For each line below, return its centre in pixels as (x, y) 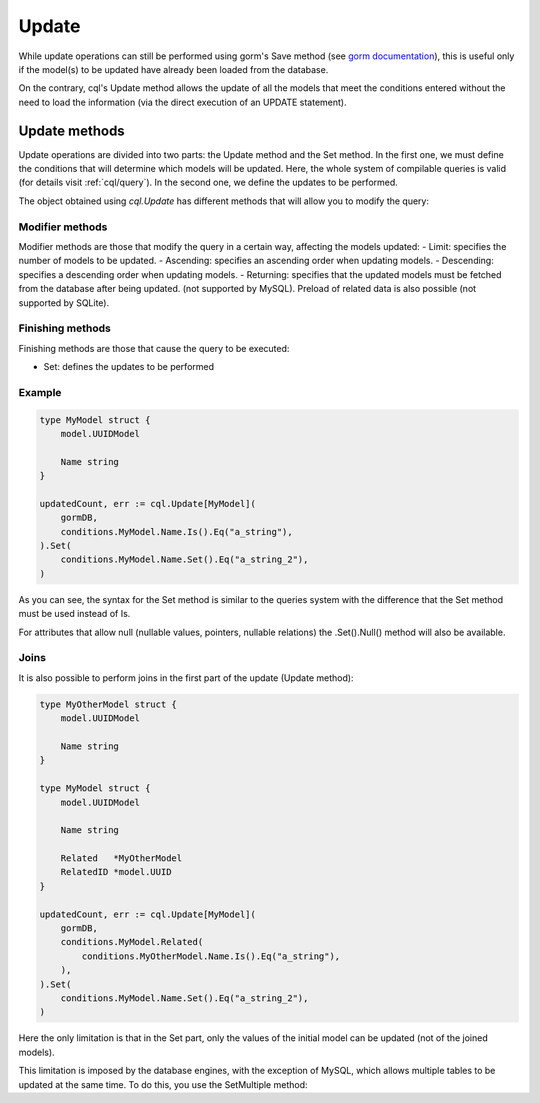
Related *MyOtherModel (121, 858)
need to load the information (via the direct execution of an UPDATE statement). (182, 102)
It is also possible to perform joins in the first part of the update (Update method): (186, 677)
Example (40, 392)
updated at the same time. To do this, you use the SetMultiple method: (163, 1084)
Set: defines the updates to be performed (129, 367)
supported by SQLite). (64, 302)
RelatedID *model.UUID (116, 872)
